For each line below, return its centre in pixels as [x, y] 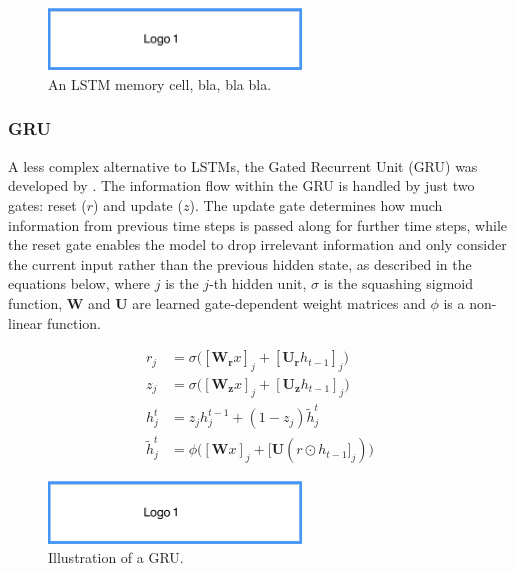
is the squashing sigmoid [398, 283]
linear [25, 322]
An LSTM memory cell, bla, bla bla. [160, 83]
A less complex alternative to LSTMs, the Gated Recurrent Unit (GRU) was [243, 165]
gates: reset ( [47, 204]
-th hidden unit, [258, 283]
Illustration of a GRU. [116, 557]
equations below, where [79, 283]
